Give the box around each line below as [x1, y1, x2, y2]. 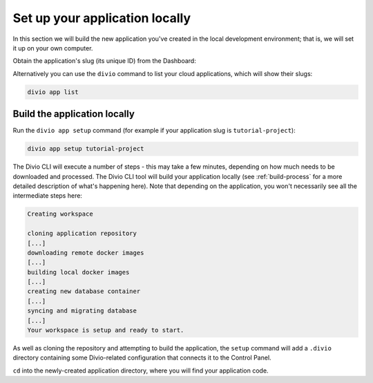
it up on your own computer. [12, 44, 93, 52]
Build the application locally [12, 108, 135, 120]
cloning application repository [27, 230, 137, 238]
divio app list [27, 88, 79, 96]
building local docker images [27, 268, 130, 276]
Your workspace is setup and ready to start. [27, 326, 184, 335]
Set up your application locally [12, 10, 191, 26]
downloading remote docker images [27, 249, 144, 256]
